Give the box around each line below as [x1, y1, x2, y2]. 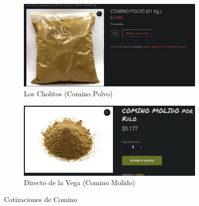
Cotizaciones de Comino [4, 194, 78, 204]
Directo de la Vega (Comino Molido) [24, 177, 135, 188]
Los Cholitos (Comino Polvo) [24, 88, 113, 98]
